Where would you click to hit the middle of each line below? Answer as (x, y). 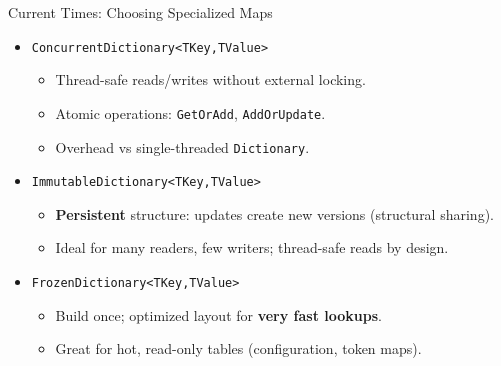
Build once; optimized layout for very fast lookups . (218, 314)
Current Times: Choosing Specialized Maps (140, 12)
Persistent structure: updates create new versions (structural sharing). (274, 213)
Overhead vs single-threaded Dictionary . (182, 146)
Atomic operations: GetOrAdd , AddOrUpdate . (190, 112)
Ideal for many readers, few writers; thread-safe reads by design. (252, 247)
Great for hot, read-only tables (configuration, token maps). (238, 348)
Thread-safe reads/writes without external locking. (210, 79)
